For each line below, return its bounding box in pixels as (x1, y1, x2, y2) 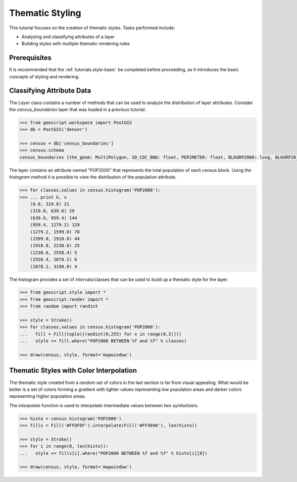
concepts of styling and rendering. (9, 73, 80, 79)
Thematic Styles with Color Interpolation (9, 367, 137, 375)
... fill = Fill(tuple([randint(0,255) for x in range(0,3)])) (19, 331, 182, 337)
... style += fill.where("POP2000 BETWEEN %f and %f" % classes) (19, 338, 187, 344)
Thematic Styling (9, 7, 81, 18)
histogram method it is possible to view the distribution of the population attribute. (9, 174, 177, 180)
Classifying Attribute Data (9, 87, 91, 95)
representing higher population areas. (9, 393, 86, 399)
